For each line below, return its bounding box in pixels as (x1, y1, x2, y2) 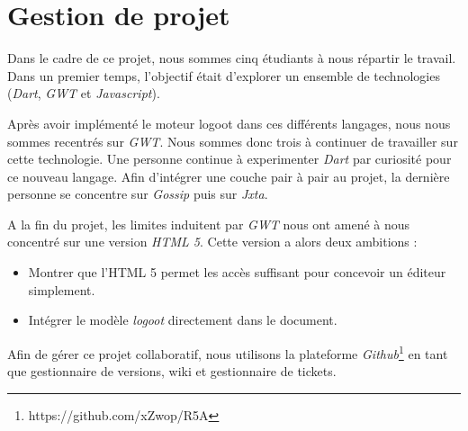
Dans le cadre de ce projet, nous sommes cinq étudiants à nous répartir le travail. (7, 49, 456, 67)
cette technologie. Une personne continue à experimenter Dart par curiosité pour (7, 149, 452, 168)
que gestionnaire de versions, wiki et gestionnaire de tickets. (7, 362, 337, 381)
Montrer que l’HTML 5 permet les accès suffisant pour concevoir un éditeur (28, 263, 446, 282)
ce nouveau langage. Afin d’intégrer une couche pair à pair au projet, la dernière (7, 166, 450, 185)
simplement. (28, 280, 95, 299)
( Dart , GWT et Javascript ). (7, 84, 160, 103)
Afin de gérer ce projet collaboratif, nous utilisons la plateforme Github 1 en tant (7, 341, 448, 363)
